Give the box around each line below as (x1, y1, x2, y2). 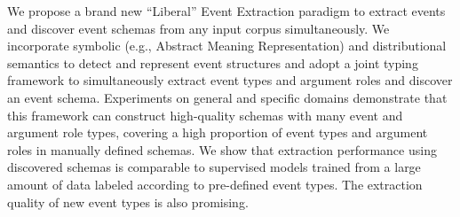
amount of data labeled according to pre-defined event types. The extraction (7, 174, 423, 193)
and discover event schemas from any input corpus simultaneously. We (7, 19, 390, 37)
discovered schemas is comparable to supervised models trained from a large (7, 158, 421, 176)
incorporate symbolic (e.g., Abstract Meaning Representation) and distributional (7, 36, 447, 55)
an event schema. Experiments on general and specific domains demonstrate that (7, 88, 448, 106)
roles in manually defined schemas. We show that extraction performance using (7, 140, 437, 159)
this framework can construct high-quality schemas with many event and (7, 105, 403, 124)
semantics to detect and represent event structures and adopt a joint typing (7, 53, 418, 72)
